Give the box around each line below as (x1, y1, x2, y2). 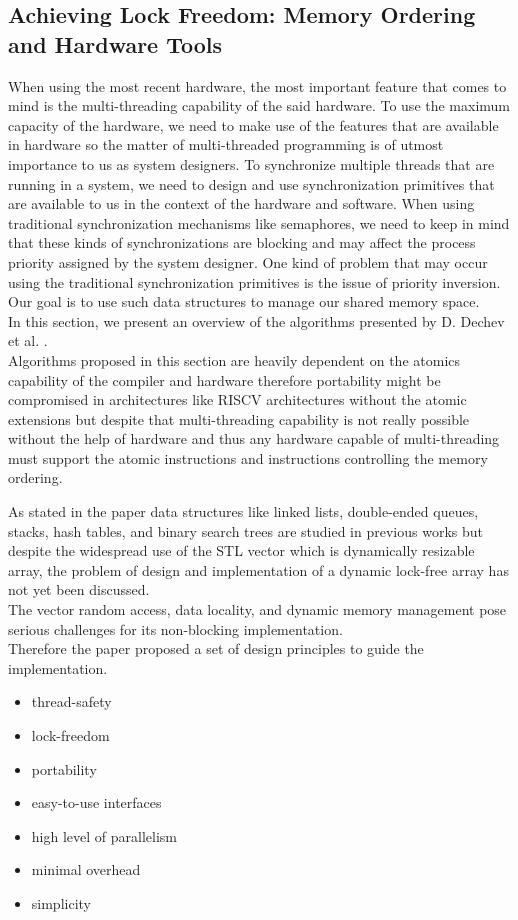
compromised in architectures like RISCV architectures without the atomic (8, 389, 467, 410)
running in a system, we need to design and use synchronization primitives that (8, 173, 495, 194)
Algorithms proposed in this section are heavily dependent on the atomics (8, 349, 461, 370)
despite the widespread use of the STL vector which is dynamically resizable (8, 540, 475, 561)
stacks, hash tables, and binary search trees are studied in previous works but (8, 520, 483, 541)
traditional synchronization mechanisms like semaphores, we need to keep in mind (8, 212, 510, 233)
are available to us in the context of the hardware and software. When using (8, 193, 475, 214)
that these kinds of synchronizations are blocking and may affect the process (8, 232, 476, 253)
